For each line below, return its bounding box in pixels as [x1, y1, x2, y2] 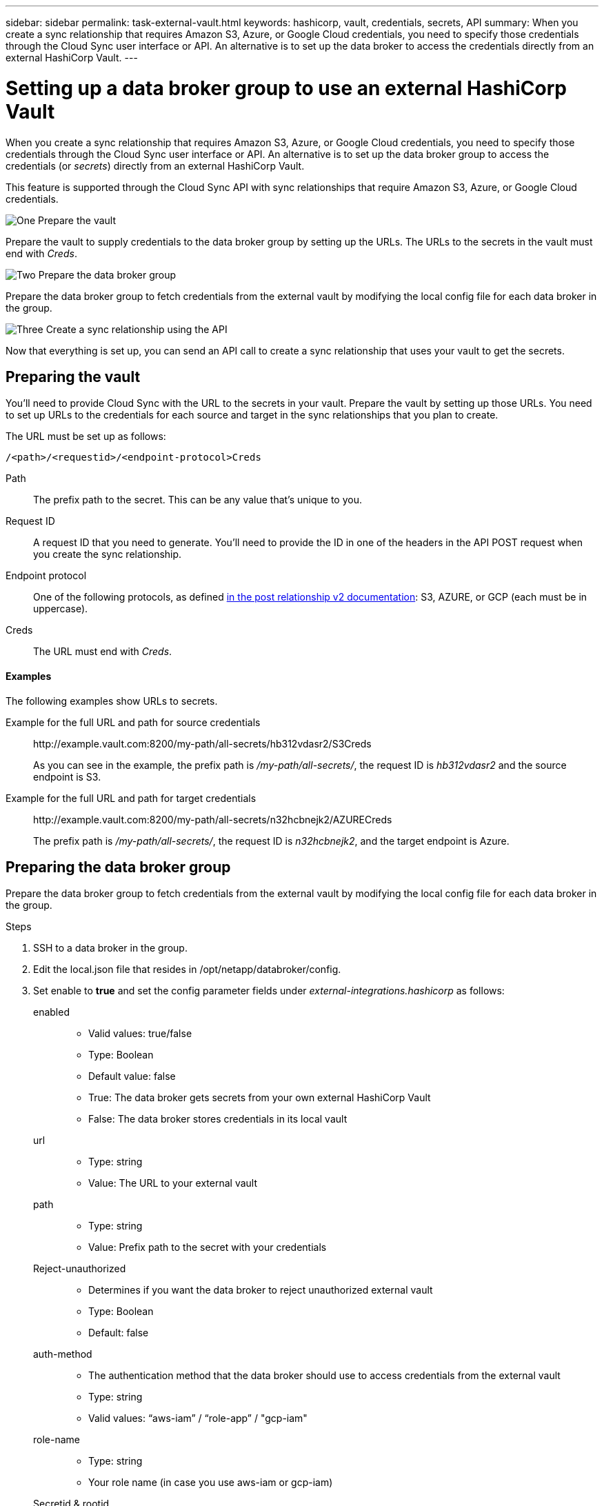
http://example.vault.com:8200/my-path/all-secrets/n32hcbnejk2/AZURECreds [33, 813, 392, 825]
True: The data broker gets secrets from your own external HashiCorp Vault [88, 1092, 431, 1104]
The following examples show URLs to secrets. [6, 694, 218, 707]
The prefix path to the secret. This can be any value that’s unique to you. [33, 494, 362, 506]
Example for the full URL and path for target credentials [6, 792, 256, 804]
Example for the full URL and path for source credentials [6, 716, 261, 728]
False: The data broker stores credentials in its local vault [88, 1113, 348, 1125]
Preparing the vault [6, 368, 141, 385]
